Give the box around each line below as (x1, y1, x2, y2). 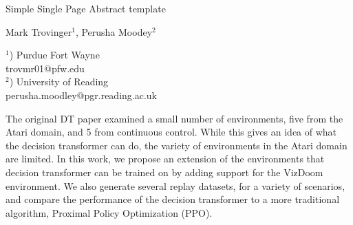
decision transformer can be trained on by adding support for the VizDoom (6, 164, 323, 179)
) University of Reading (9, 74, 109, 89)
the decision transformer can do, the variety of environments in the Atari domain (6, 138, 347, 152)
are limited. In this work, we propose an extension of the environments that (6, 151, 325, 166)
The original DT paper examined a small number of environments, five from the (6, 111, 343, 125)
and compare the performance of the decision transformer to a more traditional (6, 192, 340, 206)
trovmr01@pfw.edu (6, 61, 85, 75)
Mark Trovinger (6, 24, 72, 39)
